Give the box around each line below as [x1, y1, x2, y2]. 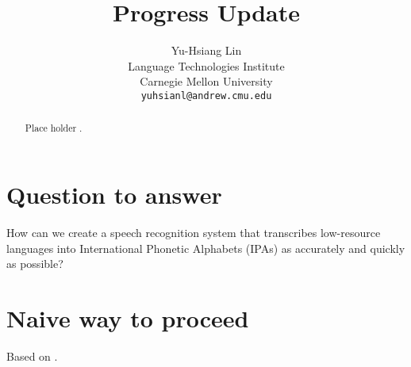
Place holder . [25, 121, 83, 135]
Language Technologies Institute [128, 57, 285, 74]
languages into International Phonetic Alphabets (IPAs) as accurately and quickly [6, 239, 405, 256]
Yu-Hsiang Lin [171, 42, 242, 59]
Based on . [6, 347, 58, 364]
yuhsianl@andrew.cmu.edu [140, 90, 272, 101]
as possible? [6, 255, 63, 272]
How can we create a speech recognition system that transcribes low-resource [6, 224, 381, 240]
